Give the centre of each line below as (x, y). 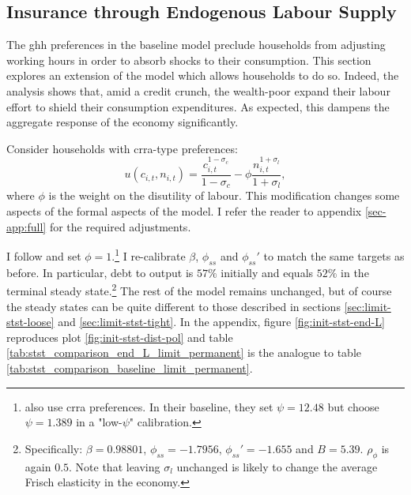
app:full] (26, 226)
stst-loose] (30, 322)
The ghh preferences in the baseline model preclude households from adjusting (196, 45)
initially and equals (267, 272)
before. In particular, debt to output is (100, 272)
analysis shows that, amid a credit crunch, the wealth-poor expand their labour (198, 90)
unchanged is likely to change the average (277, 466)
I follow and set (44, 255)
